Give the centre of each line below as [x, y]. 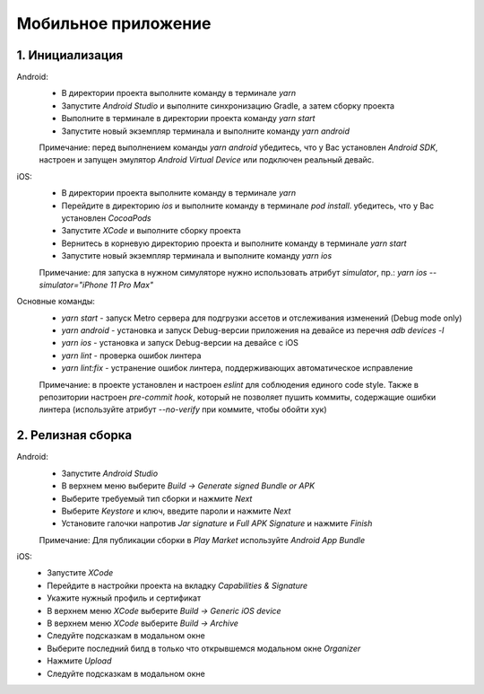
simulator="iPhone [73, 285]
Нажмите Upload [79, 661]
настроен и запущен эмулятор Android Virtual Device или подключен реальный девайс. [207, 160]
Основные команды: [56, 302]
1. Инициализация [70, 55]
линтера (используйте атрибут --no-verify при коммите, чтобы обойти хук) [183, 409]
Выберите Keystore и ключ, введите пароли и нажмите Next [176, 511]
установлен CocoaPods [106, 218]
